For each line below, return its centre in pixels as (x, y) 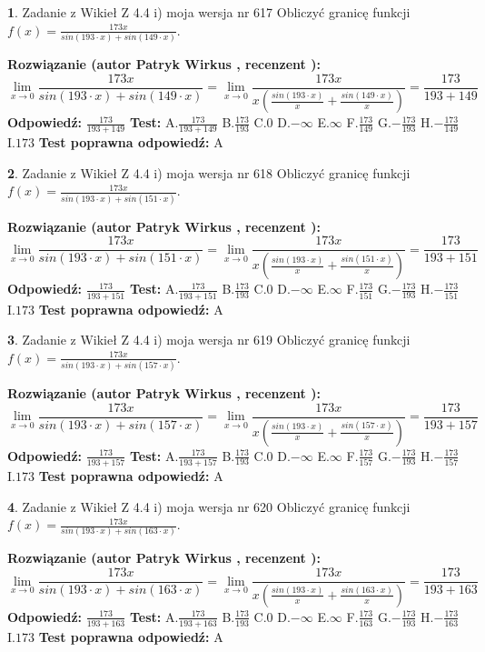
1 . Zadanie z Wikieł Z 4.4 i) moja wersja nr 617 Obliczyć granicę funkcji (209, 12)
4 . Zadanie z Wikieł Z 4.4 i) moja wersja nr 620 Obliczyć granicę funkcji (209, 506)
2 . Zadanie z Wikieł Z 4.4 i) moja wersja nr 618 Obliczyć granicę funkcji (209, 172)
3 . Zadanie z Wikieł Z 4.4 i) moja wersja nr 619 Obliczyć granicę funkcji (209, 340)
